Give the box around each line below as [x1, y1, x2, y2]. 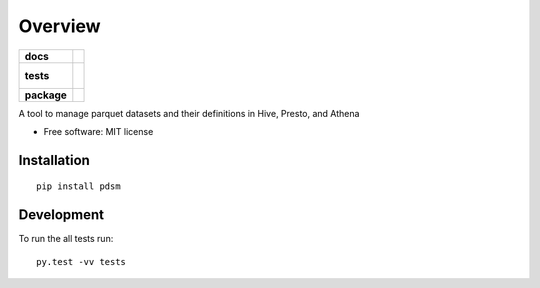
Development [18, 206, 105, 224]
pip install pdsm [36, 181, 121, 192]
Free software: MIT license [43, 125, 154, 137]
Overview [18, 15, 101, 37]
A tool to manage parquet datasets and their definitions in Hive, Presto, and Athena [18, 107, 360, 119]
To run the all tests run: [18, 233, 114, 245]
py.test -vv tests [36, 256, 127, 267]
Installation [18, 151, 90, 169]
